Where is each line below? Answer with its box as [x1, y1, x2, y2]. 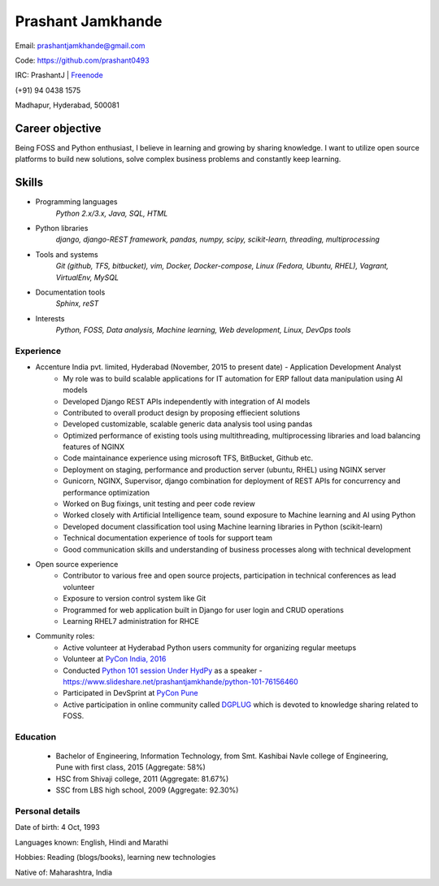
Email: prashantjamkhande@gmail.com [15, 41, 146, 50]
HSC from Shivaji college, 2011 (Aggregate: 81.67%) [55, 774, 229, 783]
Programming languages [35, 197, 118, 207]
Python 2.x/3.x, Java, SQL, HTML [55, 208, 168, 218]
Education [15, 731, 57, 742]
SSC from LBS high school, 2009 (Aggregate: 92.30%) [55, 785, 239, 795]
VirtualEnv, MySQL [55, 273, 120, 282]
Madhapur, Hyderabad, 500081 [15, 100, 120, 110]
